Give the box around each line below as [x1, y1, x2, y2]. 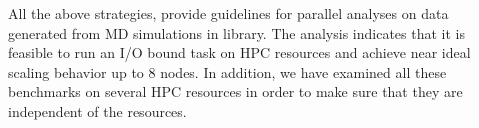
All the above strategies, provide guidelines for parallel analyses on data [8, 3, 449, 23]
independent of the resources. [8, 100, 187, 121]
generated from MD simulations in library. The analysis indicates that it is [8, 22, 466, 43]
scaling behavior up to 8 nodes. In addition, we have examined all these [8, 61, 447, 82]
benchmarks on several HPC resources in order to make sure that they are [8, 81, 463, 102]
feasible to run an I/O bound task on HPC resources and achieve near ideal [8, 42, 471, 63]
